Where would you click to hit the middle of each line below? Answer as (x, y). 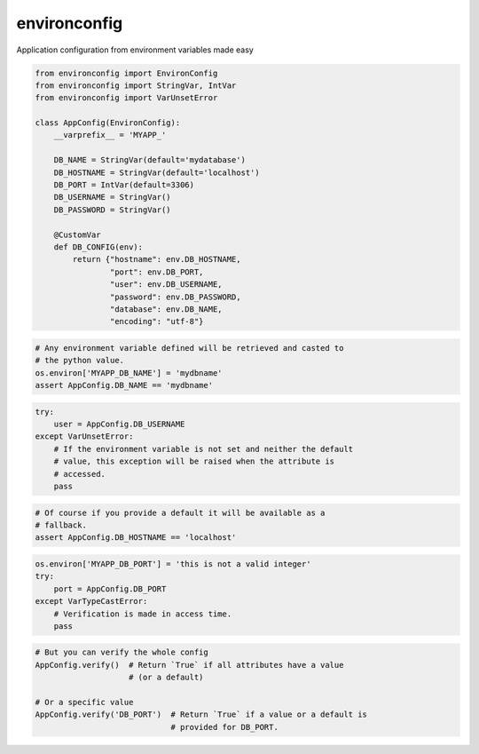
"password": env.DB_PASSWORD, (175, 297)
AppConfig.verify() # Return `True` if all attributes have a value (189, 665)
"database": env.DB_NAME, (166, 309)
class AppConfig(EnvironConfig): (108, 123)
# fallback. (61, 525)
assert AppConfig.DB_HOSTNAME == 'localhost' (136, 538)
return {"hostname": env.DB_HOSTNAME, (157, 259)
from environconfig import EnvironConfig (126, 73)
